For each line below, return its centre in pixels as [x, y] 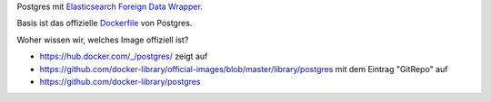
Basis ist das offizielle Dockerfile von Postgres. [105, 23]
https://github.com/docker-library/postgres [120, 81]
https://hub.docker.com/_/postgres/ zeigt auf [124, 56]
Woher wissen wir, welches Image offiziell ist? [103, 40]
